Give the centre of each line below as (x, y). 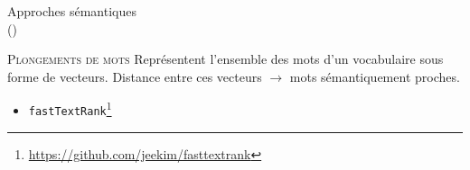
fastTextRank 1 (70, 108)
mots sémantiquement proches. (375, 76)
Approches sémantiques (72, 11)
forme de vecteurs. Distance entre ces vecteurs (135, 76)
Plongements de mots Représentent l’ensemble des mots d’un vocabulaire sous (226, 59)
